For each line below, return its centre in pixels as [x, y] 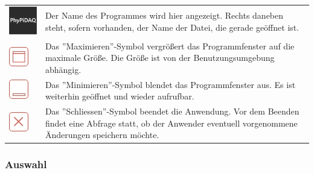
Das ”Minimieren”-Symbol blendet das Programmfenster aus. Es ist [170, 84]
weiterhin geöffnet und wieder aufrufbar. [120, 96]
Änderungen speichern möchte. [102, 135]
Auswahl [26, 164]
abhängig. [63, 69]
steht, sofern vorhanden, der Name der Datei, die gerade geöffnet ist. [172, 27]
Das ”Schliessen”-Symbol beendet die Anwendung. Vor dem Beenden [172, 111]
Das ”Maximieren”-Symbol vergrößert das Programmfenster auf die [170, 46]
